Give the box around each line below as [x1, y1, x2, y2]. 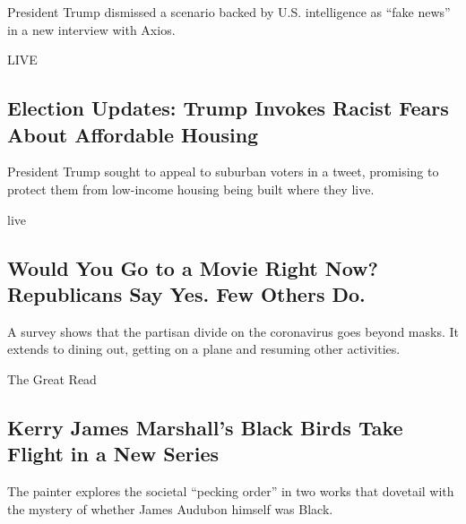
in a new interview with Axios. [7, 20, 176, 39]
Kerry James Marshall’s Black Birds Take [7, 413, 403, 441]
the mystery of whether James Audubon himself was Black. [7, 499, 333, 518]
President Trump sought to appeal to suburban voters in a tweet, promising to [7, 162, 439, 181]
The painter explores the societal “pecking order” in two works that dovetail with [7, 482, 454, 501]
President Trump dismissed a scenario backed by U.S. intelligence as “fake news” [7, 3, 451, 21]
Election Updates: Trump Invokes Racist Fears [7, 94, 449, 122]
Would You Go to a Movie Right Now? [7, 253, 378, 281]
